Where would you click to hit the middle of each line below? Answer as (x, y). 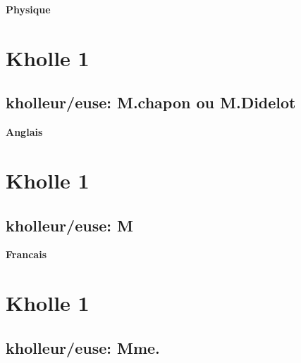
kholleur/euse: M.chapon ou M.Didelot (151, 102)
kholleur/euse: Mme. (83, 347)
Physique (28, 9)
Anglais (24, 132)
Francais (26, 254)
